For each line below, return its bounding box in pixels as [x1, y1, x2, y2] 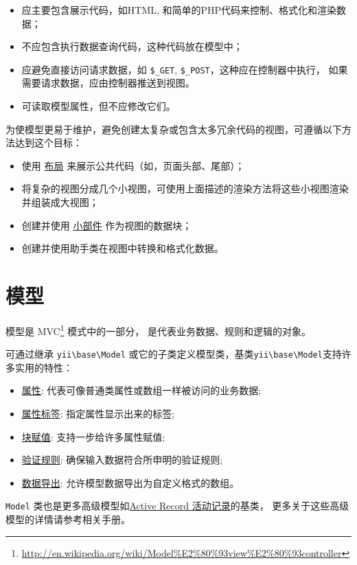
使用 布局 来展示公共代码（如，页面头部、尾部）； [21, 158, 245, 172]
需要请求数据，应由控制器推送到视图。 [21, 76, 195, 90]
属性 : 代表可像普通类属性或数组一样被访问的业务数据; [21, 383, 262, 397]
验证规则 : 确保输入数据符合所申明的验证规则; [21, 452, 223, 467]
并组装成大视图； [21, 195, 99, 209]
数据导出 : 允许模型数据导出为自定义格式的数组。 [21, 475, 240, 489]
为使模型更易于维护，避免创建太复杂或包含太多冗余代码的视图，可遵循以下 [5, 122, 342, 136]
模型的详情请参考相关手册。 [5, 512, 130, 527]
